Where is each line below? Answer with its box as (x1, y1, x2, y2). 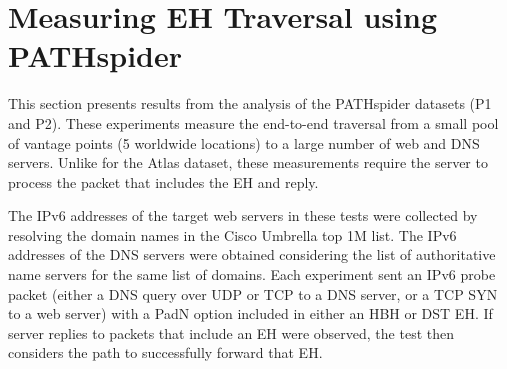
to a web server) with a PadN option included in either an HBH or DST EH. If (8, 303, 493, 324)
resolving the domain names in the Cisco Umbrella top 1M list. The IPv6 (8, 224, 457, 245)
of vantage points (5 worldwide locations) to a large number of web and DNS (8, 132, 480, 153)
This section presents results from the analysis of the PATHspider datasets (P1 (8, 93, 492, 114)
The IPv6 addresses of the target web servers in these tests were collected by (8, 205, 478, 226)
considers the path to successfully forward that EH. (8, 342, 323, 363)
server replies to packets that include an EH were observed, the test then (8, 322, 454, 343)
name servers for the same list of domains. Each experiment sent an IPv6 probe (8, 264, 496, 285)
